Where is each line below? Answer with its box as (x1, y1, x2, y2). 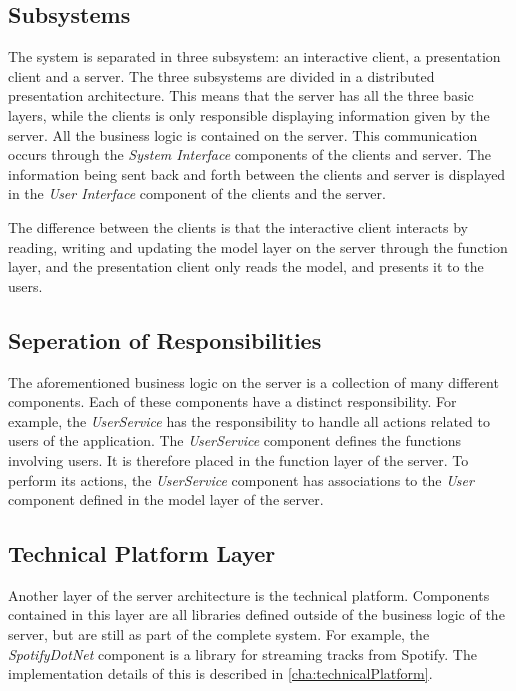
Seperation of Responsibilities (8, 324, 322, 355)
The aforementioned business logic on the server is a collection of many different (8, 371, 499, 392)
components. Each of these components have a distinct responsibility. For (8, 391, 457, 412)
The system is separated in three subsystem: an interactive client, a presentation (8, 46, 501, 67)
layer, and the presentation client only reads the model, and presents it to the (8, 256, 484, 277)
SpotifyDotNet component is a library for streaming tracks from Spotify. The (8, 643, 477, 664)
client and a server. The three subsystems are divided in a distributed (8, 65, 435, 86)
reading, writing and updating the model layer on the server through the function (8, 236, 508, 257)
